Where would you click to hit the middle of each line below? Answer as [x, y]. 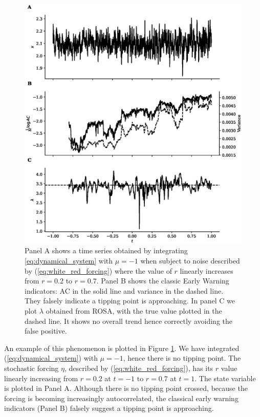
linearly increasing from [41, 378]
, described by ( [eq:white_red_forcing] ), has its [139, 368]
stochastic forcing [31, 368]
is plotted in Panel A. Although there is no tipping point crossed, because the [126, 388]
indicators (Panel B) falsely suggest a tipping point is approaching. [109, 408]
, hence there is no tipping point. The [182, 358]
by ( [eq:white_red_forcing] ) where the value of [98, 270]
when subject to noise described [190, 261]
